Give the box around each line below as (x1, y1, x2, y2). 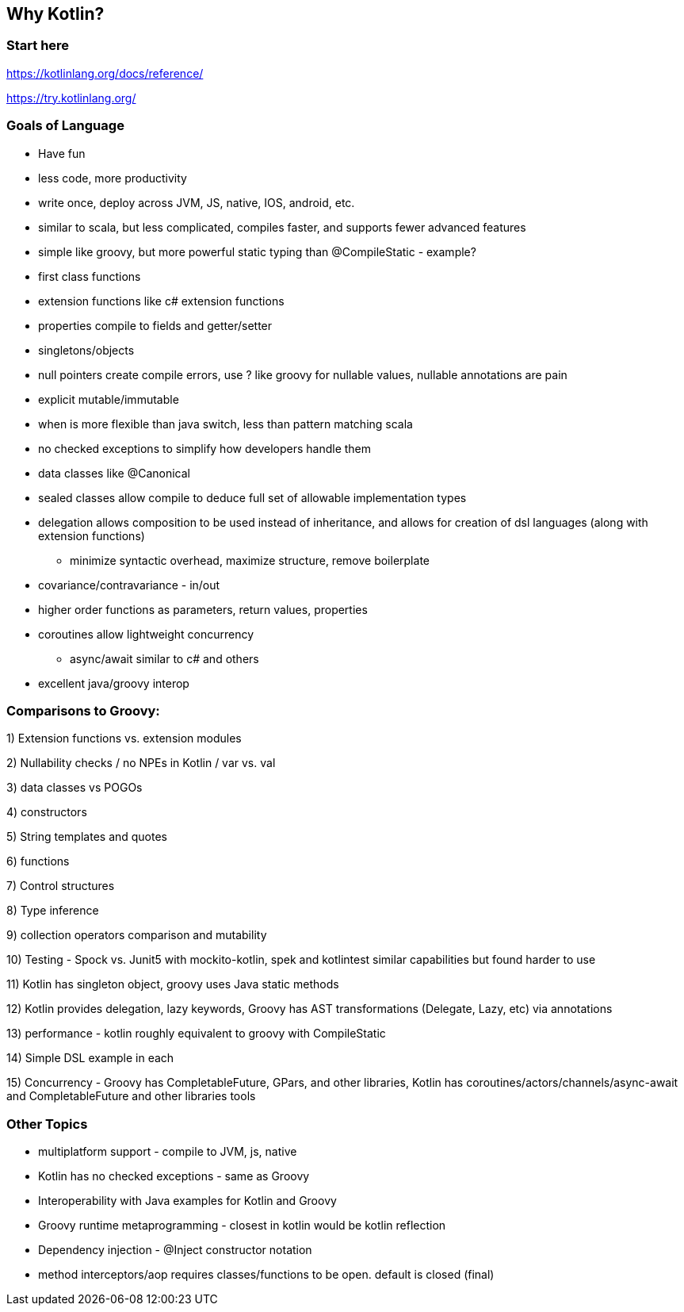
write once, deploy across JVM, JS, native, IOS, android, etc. (38, 195, 355, 209)
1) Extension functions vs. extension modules (6, 731, 242, 746)
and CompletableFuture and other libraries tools (6, 1089, 256, 1103)
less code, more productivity (38, 171, 187, 185)
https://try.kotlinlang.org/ (6, 90, 136, 105)
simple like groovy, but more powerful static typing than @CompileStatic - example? (38, 244, 476, 259)
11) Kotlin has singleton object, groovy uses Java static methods (6, 977, 339, 992)
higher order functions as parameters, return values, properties (38, 602, 368, 616)
